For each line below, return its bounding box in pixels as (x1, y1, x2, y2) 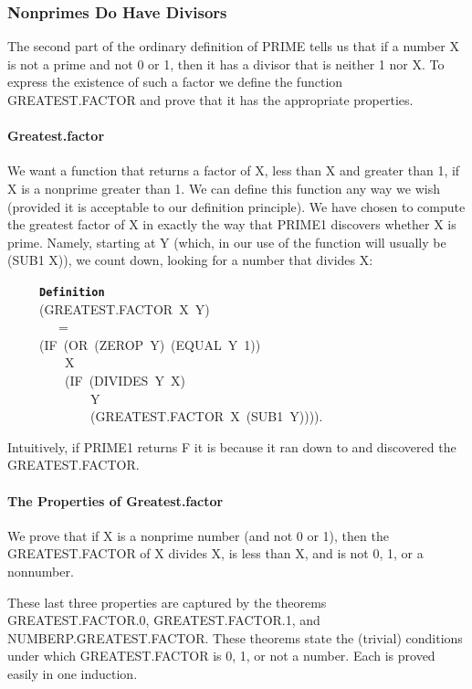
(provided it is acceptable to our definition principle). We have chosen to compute (7, 196, 466, 216)
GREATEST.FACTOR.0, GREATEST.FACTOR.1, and (7, 610, 320, 630)
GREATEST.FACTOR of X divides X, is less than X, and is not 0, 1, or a (7, 544, 424, 563)
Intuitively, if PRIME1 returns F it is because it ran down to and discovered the (7, 437, 456, 456)
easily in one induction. (7, 663, 138, 683)
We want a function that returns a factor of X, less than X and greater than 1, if (7, 161, 460, 180)
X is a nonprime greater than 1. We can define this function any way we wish (7, 178, 440, 197)
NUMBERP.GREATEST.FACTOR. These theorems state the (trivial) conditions (7, 628, 463, 647)
